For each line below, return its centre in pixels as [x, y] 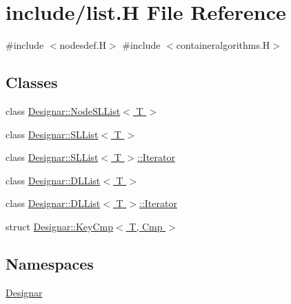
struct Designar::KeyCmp [59, 226]
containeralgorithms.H [223, 45]
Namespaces [50, 263]
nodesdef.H [83, 45]
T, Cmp [146, 226]
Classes [32, 82]
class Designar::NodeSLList [63, 110]
